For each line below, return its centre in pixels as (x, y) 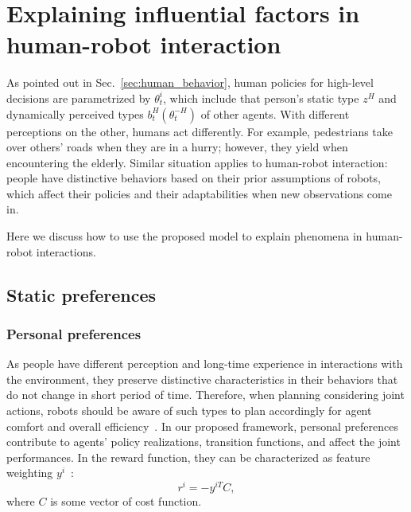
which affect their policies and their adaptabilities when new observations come (199, 193)
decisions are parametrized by (79, 98)
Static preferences (81, 294)
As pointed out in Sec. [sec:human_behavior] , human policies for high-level (190, 82)
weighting (30, 473)
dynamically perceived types (75, 113)
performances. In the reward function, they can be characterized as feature (188, 457)
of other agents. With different (275, 113)
